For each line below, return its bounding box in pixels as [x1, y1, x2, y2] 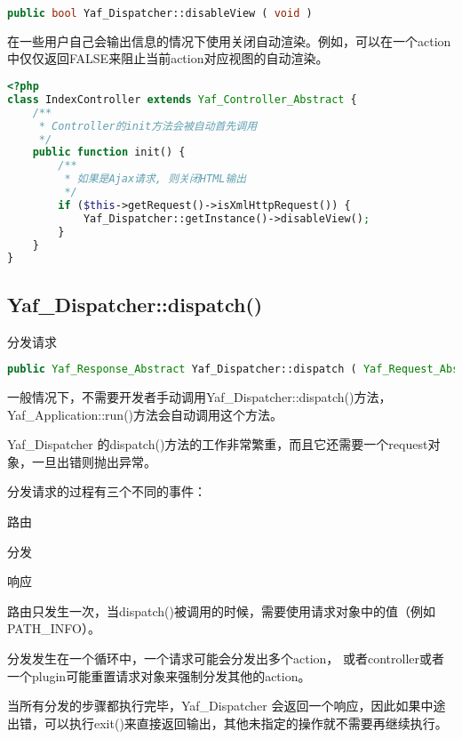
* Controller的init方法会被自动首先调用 [38, 119, 258, 133]
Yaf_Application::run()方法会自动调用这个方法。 [7, 405, 283, 423]
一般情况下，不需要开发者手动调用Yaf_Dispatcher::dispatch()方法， [7, 387, 392, 406]
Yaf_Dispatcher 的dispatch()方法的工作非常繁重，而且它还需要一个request [7, 435, 428, 454]
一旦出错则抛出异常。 [31, 452, 156, 470]
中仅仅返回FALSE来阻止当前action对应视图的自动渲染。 [7, 49, 329, 68]
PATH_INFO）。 [7, 619, 101, 638]
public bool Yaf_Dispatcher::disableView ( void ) [7, 7, 313, 20]
